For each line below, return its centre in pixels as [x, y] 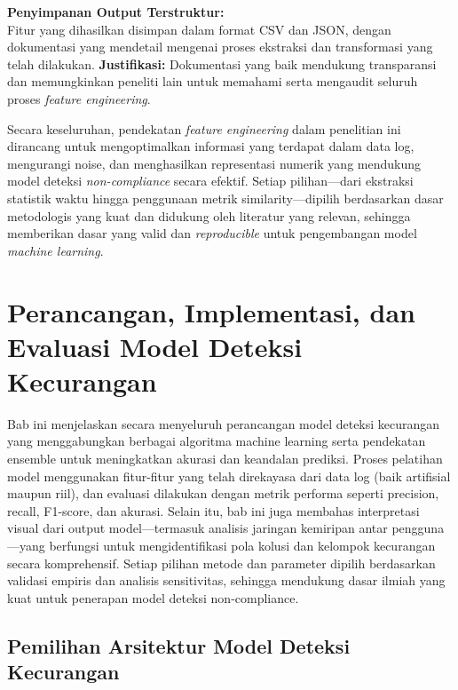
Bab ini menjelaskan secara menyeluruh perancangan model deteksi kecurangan [224, 423]
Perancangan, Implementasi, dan [211, 311]
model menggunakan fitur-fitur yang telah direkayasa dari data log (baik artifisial [229, 476]
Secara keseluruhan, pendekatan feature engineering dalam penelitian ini [204, 128]
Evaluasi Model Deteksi [155, 346]
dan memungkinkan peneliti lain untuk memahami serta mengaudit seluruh [213, 81]
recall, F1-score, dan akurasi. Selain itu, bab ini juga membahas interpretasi [213, 510]
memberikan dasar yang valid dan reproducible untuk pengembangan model [212, 233]
